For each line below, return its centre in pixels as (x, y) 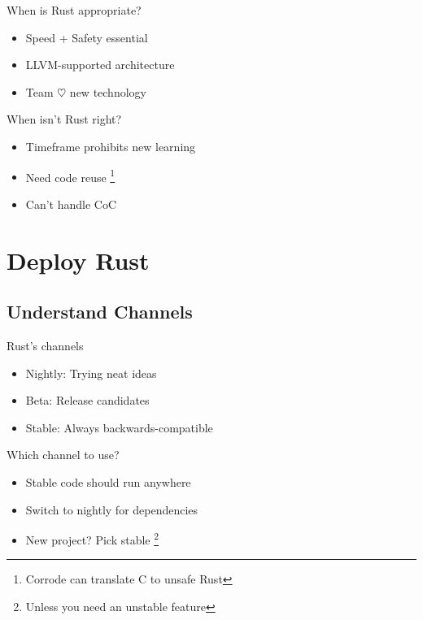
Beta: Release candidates (87, 400)
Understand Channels (100, 312)
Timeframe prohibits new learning (111, 146)
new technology (108, 91)
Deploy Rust (78, 260)
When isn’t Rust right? (64, 119)
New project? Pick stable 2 (92, 538)
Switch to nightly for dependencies (112, 509)
